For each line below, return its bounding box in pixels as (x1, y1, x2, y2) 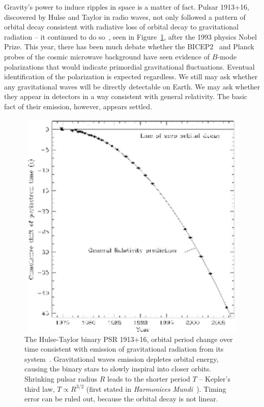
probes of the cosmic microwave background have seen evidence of (4, 51, 210, 61)
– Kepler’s (199, 373, 230, 384)
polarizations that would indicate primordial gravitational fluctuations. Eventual (4, 61, 255, 72)
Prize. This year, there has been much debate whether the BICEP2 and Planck (4, 41, 254, 52)
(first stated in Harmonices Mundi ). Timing (86, 383, 226, 394)
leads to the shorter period (107, 373, 190, 384)
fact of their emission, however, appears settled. (4, 101, 152, 111)
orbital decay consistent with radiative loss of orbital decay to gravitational (4, 21, 239, 32)
